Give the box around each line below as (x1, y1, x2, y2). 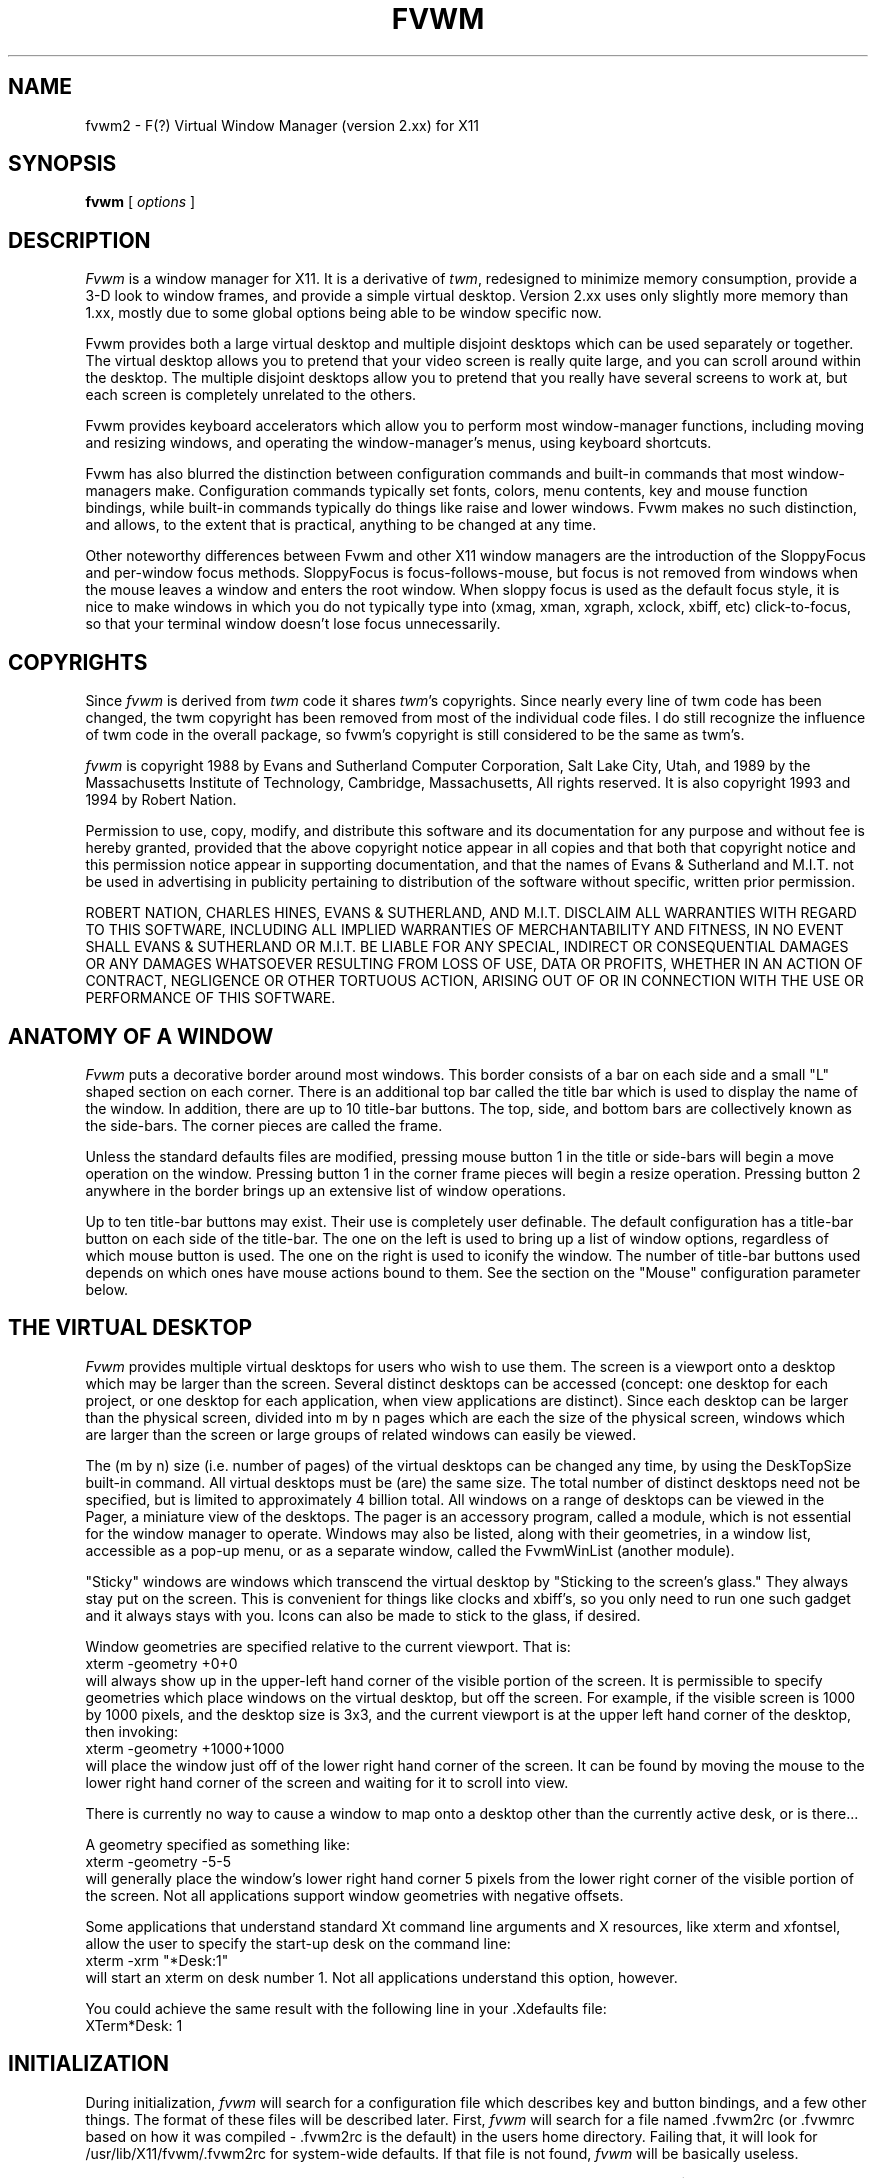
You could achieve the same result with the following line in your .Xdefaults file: (85, 1999, 607, 2017)
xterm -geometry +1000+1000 (85, 1739, 285, 1757)
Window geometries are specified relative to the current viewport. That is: (85, 1637, 571, 1655)
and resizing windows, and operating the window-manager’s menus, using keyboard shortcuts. (85, 434, 712, 452)
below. (85, 1280, 129, 1298)
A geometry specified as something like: (85, 1835, 350, 1853)
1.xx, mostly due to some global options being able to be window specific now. (85, 304, 602, 322)
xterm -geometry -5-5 (85, 1852, 231, 1870)
